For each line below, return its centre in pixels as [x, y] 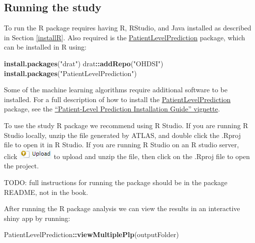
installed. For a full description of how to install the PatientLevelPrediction [117, 99]
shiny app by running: [37, 218]
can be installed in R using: [45, 47]
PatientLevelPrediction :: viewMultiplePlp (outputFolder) [91, 234]
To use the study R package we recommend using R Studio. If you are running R [126, 125]
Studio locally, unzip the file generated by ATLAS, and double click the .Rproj [122, 135]
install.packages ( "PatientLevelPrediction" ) [71, 73]
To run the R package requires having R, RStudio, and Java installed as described [128, 28]
